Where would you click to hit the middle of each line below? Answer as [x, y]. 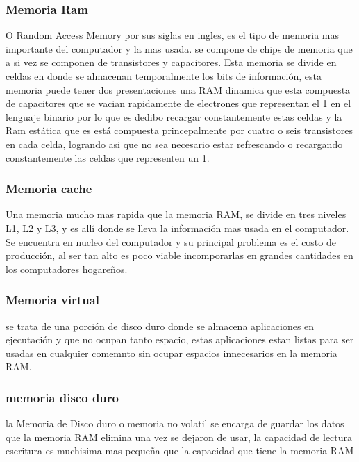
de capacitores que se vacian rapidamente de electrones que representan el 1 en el [178, 103]
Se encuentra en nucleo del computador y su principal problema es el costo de [171, 241]
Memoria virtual [52, 300]
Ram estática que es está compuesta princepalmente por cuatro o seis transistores [179, 130]
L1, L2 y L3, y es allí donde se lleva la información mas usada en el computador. [177, 228]
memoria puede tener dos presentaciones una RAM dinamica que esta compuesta [178, 89]
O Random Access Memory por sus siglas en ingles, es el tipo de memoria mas [173, 35]
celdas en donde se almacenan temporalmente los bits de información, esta [164, 76]
